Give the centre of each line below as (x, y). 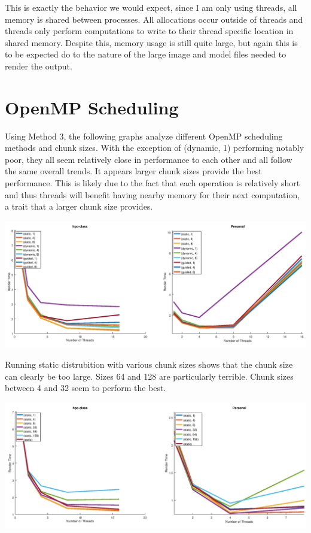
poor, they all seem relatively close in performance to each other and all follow (149, 159)
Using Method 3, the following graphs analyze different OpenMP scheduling (144, 136)
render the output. (39, 66)
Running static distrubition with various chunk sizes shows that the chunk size (149, 364)
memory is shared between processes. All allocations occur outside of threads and (154, 19)
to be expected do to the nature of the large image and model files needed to (146, 54)
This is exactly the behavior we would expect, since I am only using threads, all (151, 7)
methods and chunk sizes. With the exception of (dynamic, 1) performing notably (155, 148)
